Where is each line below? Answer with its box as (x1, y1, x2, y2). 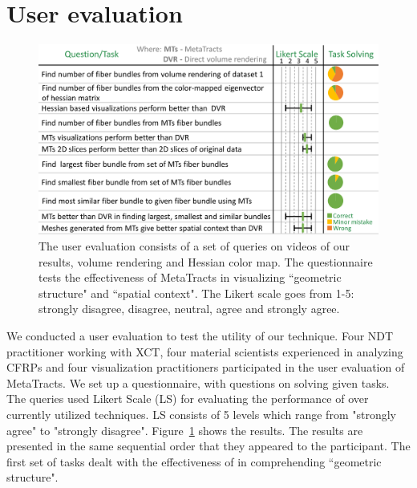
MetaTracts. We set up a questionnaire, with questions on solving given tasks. (6, 374, 390, 391)
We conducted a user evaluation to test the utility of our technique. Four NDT (6, 327, 394, 344)
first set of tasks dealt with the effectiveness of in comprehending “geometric (6, 453, 382, 470)
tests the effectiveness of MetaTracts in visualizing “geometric (38, 269, 342, 286)
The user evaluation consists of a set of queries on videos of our (38, 237, 350, 254)
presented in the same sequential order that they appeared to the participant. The (6, 437, 411, 454)
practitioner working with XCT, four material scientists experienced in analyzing (6, 343, 403, 360)
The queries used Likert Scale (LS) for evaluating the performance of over (6, 390, 369, 407)
